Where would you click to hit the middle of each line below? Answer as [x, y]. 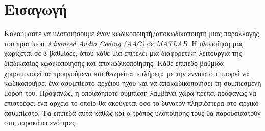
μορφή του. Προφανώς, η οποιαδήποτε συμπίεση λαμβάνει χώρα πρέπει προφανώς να [130, 93]
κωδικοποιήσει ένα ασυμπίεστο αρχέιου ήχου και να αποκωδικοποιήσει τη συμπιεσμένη [133, 83]
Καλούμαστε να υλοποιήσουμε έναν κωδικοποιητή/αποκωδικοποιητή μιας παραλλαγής [132, 33]
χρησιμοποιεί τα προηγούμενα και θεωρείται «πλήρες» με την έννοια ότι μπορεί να [127, 73]
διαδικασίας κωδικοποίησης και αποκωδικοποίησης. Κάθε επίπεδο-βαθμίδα [114, 63]
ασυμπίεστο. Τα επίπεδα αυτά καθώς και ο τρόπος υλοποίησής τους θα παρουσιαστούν [132, 112]
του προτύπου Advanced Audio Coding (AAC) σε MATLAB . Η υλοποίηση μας [124, 43]
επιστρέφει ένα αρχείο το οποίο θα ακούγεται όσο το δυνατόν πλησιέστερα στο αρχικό [131, 103]
